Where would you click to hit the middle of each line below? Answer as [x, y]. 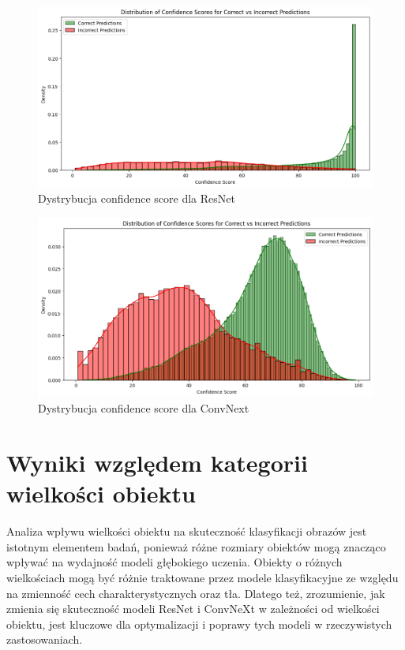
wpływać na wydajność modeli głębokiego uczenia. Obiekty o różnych [174, 562]
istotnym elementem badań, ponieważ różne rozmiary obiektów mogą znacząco [196, 546]
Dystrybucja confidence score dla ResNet [137, 198]
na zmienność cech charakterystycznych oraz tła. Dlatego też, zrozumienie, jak [196, 593]
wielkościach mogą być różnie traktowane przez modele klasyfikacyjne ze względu [202, 577]
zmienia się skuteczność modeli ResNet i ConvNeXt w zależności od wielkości [193, 609]
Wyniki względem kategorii [157, 462]
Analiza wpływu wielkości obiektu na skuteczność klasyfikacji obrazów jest [187, 531]
